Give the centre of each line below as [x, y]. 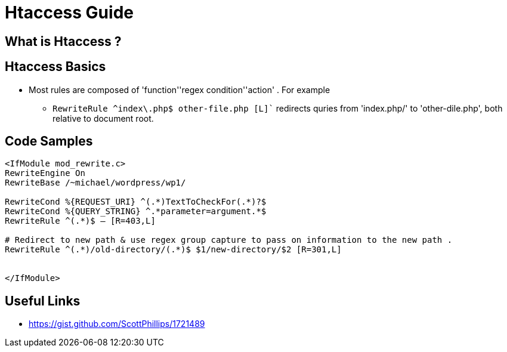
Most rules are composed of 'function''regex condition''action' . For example [180, 89]
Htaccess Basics [55, 67]
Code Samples [49, 141]
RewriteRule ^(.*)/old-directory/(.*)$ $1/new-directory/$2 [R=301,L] [173, 250]
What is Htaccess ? [63, 41]
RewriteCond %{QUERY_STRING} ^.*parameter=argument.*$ [136, 211]
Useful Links [43, 301]
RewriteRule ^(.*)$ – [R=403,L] [80, 221]
